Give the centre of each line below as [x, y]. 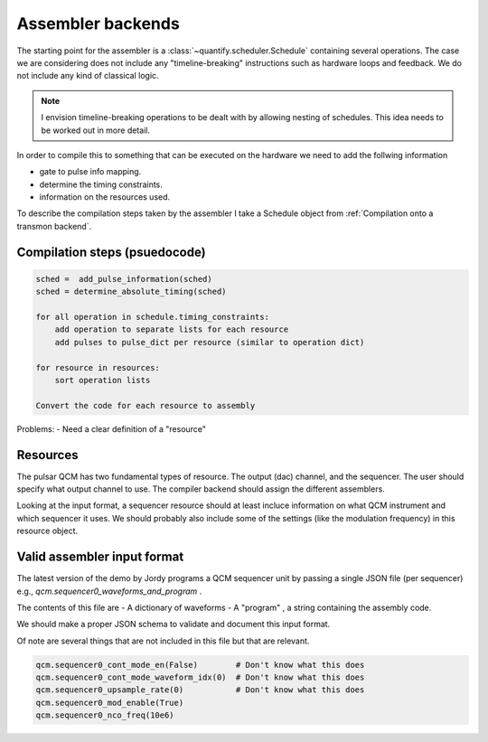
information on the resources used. [105, 197]
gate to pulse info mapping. [90, 172]
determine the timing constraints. [101, 184]
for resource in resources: [98, 367]
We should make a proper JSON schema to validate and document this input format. [174, 625]
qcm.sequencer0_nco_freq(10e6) [105, 715]
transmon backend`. [54, 226]
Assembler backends [98, 23]
